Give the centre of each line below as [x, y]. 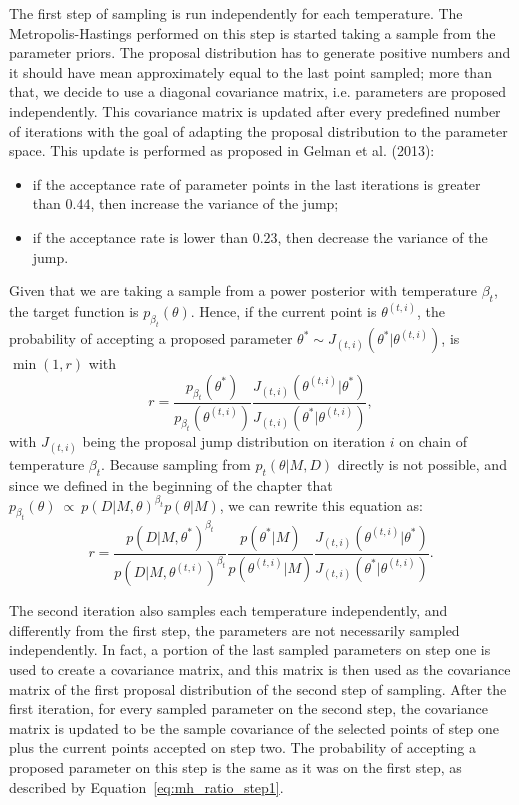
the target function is [74, 311]
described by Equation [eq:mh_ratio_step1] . [146, 786]
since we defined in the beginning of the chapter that [171, 484]
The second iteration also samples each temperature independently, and [228, 610]
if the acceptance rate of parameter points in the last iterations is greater [256, 183]
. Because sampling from [176, 463]
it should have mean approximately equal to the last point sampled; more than [250, 71]
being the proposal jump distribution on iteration [234, 440]
